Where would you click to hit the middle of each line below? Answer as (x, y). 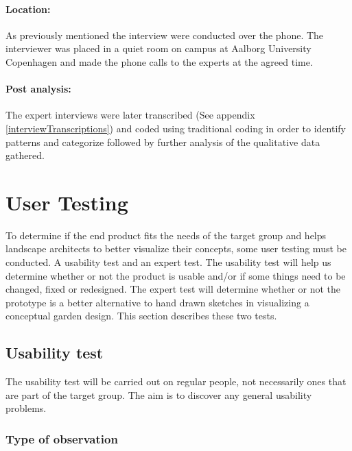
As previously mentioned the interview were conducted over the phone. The (165, 35)
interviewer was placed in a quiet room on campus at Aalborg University (159, 48)
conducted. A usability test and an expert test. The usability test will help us (168, 262)
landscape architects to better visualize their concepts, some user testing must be (176, 248)
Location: (28, 9)
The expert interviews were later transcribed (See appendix (130, 115)
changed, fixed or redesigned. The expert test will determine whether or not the (173, 289)
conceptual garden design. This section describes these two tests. (141, 316)
